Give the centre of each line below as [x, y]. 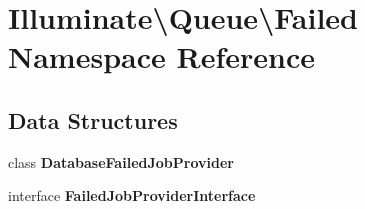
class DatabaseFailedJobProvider [121, 161]
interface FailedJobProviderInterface [132, 195]
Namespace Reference [161, 56]
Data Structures [93, 119]
